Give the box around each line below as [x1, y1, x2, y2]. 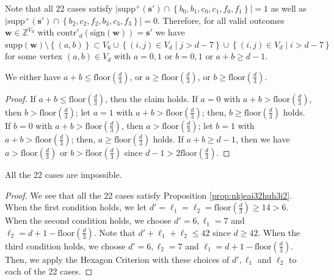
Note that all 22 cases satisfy [5, 2, 113, 14]
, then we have [235, 132, 290, 145]
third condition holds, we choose [5, 239, 126, 252]
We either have [5, 70, 61, 83]
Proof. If [5, 92, 36, 105]
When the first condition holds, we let [5, 201, 147, 213]
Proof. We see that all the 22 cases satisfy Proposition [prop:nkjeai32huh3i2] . [5, 188, 292, 201]
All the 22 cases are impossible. [5, 168, 122, 180]
